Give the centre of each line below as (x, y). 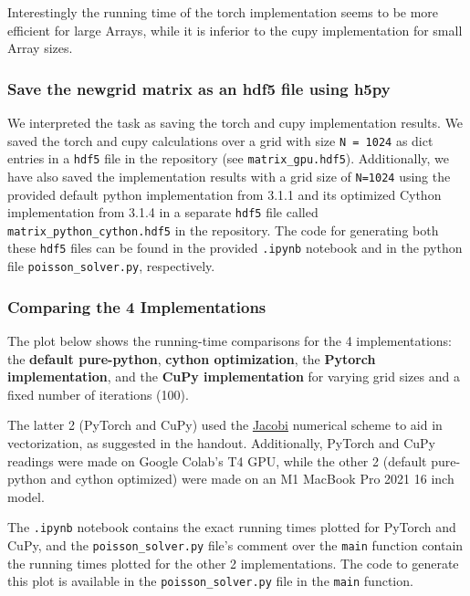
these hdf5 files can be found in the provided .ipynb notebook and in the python (235, 248)
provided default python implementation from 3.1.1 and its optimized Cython (225, 194)
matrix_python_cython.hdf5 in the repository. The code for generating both (223, 230)
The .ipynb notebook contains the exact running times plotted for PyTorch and (232, 527)
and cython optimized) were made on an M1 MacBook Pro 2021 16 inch (252, 479)
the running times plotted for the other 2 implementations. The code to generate (233, 563)
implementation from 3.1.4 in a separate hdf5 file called (163, 212)
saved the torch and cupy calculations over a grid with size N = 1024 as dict (220, 140)
